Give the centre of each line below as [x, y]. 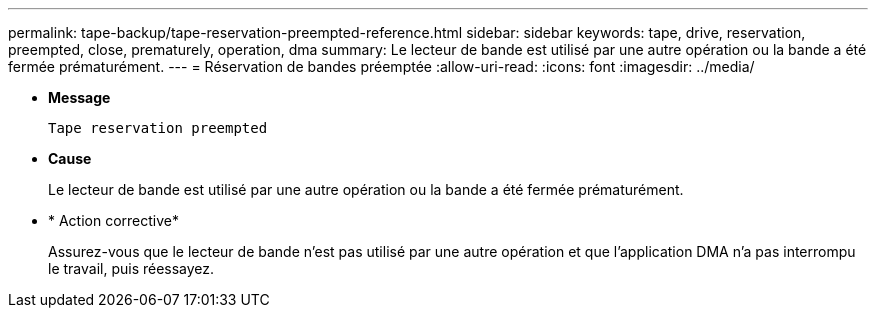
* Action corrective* [114, 220]
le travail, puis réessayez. [131, 268]
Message [79, 97]
